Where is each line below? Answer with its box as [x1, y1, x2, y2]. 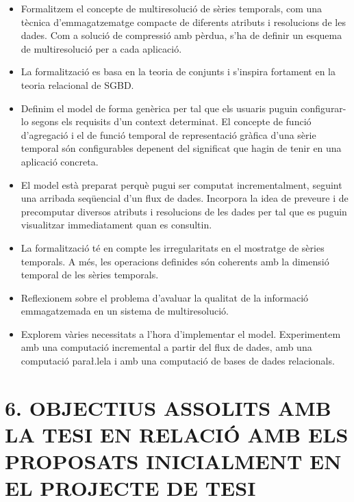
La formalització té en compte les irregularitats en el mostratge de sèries [21, 240, 325, 254]
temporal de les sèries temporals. [21, 267, 159, 282]
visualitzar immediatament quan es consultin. [21, 217, 212, 232]
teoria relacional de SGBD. [21, 77, 134, 92]
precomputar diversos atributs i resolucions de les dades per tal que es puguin [21, 204, 347, 218]
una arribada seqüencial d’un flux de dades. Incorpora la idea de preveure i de [21, 191, 349, 205]
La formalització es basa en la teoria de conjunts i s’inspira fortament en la [21, 64, 336, 79]
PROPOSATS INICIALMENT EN [5, 447, 342, 475]
